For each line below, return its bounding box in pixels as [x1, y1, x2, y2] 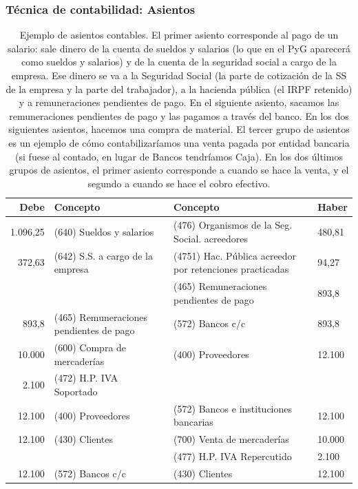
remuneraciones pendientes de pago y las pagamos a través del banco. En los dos [9, 108, 349, 123]
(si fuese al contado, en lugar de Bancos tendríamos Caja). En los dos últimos [15, 149, 343, 163]
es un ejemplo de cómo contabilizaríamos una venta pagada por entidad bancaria [8, 135, 350, 149]
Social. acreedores [173, 231, 248, 245]
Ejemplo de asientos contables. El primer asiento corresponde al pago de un [19, 28, 339, 42]
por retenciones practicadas [173, 262, 289, 276]
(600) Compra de [54, 340, 127, 354]
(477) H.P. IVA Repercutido [173, 449, 292, 464]
